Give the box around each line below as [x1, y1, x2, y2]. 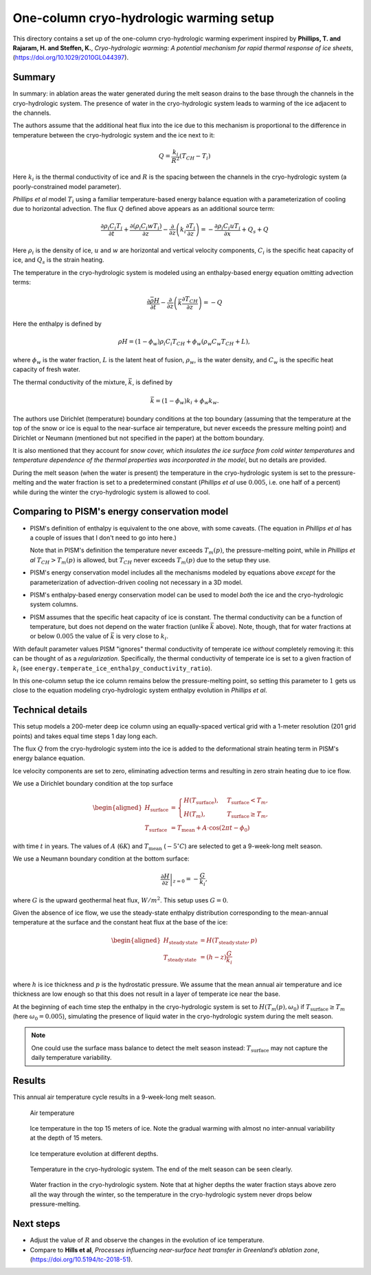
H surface [144, 804, 169, 813]
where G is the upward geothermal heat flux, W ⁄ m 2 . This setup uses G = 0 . [12, 895, 229, 904]
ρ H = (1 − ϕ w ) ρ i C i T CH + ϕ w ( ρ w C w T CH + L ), [117, 337, 251, 347]
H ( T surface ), [183, 797, 219, 806]
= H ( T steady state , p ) [200, 936, 258, 946]
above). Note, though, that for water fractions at [215, 623, 352, 631]
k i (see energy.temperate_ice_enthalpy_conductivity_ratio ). [12, 664, 212, 674]
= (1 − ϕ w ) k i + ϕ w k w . [155, 397, 219, 406]
